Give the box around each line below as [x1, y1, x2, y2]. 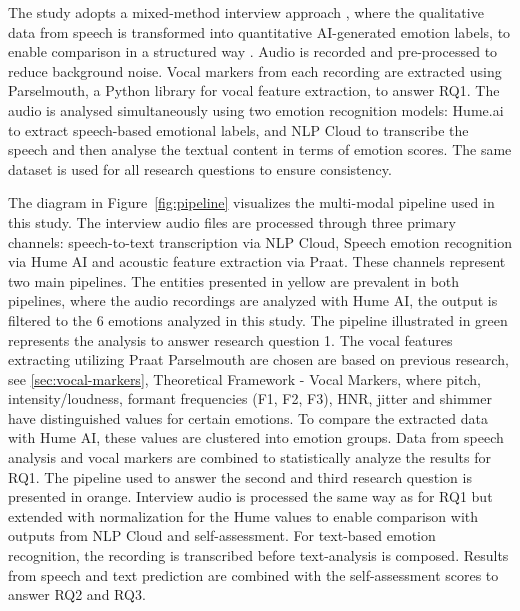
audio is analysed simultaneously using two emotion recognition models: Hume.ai [8, 99, 504, 120]
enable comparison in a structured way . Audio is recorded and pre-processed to [8, 41, 498, 62]
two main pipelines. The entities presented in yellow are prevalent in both [8, 270, 460, 291]
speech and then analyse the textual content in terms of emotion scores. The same [8, 139, 512, 160]
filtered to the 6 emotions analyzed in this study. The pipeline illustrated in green [8, 309, 508, 330]
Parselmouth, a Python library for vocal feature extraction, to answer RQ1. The [8, 80, 500, 101]
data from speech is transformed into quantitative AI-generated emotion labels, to [8, 21, 511, 42]
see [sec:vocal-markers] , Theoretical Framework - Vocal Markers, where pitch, [8, 368, 481, 389]
